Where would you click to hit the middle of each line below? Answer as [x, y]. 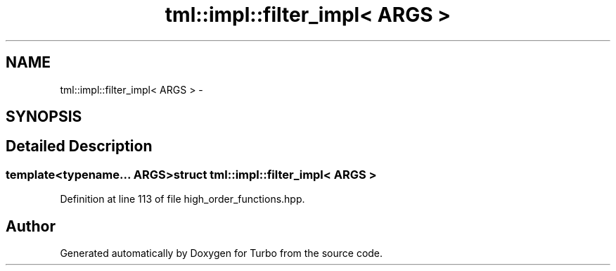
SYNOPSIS [44, 117]
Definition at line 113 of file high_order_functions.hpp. [182, 199]
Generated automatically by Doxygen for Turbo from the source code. [222, 253]
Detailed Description [79, 146]
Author [31, 226]
